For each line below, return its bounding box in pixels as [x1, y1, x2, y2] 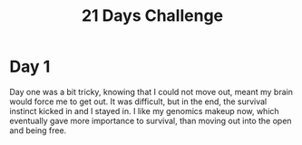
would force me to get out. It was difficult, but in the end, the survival [9, 96, 268, 107]
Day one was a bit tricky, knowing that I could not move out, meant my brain [9, 86, 293, 97]
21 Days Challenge [81, 5, 224, 26]
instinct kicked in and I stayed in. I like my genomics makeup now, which [9, 105, 279, 116]
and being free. [9, 124, 67, 136]
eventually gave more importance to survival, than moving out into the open [9, 115, 292, 126]
